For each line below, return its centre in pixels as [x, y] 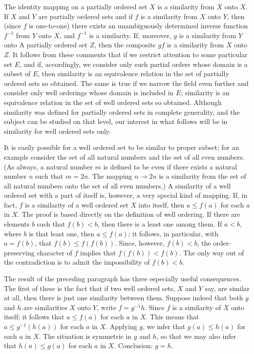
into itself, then [161, 204]
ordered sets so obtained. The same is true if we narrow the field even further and [126, 83]
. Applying [121, 326]
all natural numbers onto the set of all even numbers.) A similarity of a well [117, 185]
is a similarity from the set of [202, 176]
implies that [98, 252]
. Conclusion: [133, 345]
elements [17, 224]
